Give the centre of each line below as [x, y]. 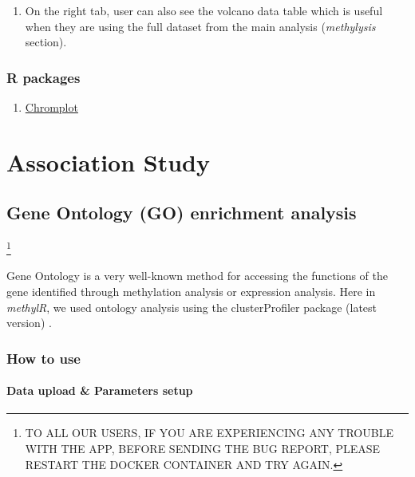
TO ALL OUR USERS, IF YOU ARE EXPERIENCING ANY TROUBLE [209, 433]
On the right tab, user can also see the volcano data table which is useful [204, 10]
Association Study [108, 162]
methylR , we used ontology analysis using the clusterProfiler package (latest [192, 307]
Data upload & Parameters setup [100, 390]
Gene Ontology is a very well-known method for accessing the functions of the [198, 276]
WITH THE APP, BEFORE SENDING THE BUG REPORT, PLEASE [203, 449]
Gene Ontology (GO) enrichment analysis [182, 213]
